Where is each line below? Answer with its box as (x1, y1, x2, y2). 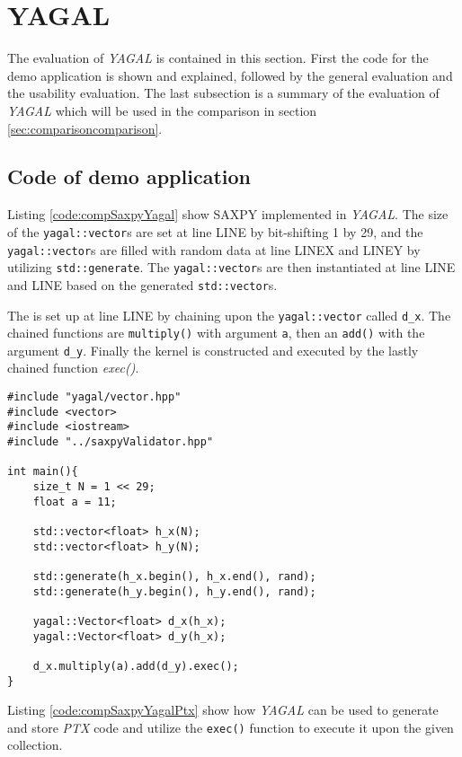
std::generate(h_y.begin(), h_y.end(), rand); (32, 585, 316, 598)
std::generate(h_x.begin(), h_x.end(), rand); (32, 569, 316, 583)
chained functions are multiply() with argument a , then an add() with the (7, 323, 425, 342)
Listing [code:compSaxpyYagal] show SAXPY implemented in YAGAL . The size (7, 205, 449, 224)
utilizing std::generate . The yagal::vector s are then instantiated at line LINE (7, 258, 456, 277)
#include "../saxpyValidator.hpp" (7, 436, 214, 449)
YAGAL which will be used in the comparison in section (7, 101, 317, 119)
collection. (7, 735, 63, 754)
